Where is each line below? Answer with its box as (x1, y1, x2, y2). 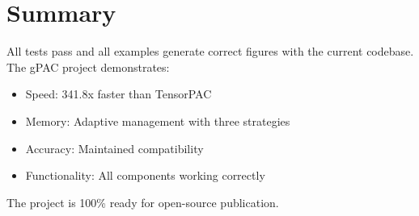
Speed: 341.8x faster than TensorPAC (25, 85, 212, 102)
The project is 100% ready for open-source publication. (6, 193, 279, 210)
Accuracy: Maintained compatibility (25, 139, 204, 156)
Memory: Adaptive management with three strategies (25, 112, 290, 129)
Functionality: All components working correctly (25, 167, 265, 184)
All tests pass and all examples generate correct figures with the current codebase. (6, 43, 414, 60)
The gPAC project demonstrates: (6, 58, 170, 75)
